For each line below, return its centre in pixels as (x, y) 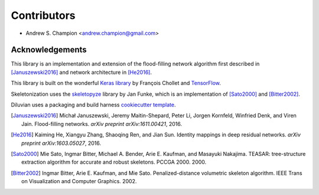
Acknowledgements (49, 50)
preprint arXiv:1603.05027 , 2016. (61, 143)
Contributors (43, 15)
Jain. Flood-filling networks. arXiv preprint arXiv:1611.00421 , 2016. (102, 123)
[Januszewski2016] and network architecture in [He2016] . (81, 72)
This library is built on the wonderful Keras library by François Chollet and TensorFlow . (116, 83)
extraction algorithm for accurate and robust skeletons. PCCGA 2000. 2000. (114, 162)
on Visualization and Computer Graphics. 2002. (79, 181)
